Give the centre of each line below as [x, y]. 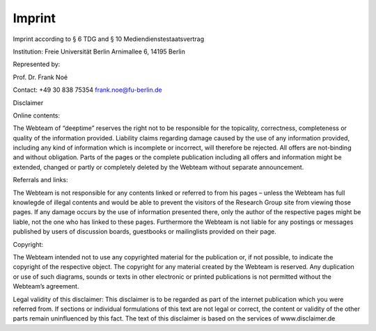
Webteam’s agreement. [46, 286]
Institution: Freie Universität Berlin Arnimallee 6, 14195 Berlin [99, 51]
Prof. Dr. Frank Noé [40, 77]
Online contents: [37, 115]
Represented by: [37, 64]
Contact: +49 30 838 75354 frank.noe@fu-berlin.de [88, 90]
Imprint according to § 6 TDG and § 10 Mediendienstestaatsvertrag [109, 39]
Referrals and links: [41, 180]
